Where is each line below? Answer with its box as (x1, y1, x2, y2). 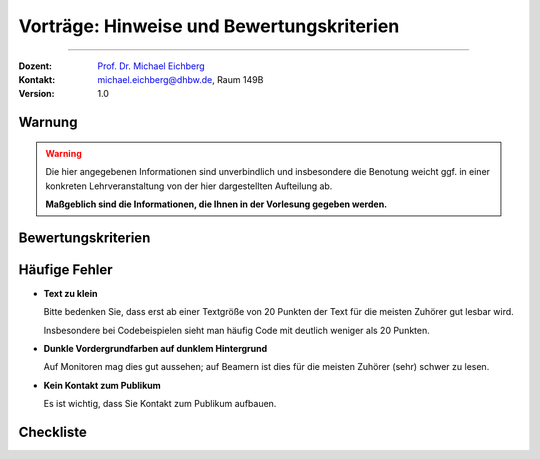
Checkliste (18, 423, 87, 440)
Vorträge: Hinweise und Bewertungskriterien (18, 15, 400, 37)
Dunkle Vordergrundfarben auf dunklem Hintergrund (43, 343, 268, 354)
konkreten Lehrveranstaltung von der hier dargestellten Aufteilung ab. (45, 180, 333, 192)
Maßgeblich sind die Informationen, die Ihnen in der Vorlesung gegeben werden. (45, 198, 388, 210)
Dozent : (18, 60, 53, 72)
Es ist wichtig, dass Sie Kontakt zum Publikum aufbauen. (43, 398, 277, 410)
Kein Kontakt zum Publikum (43, 379, 162, 391)
